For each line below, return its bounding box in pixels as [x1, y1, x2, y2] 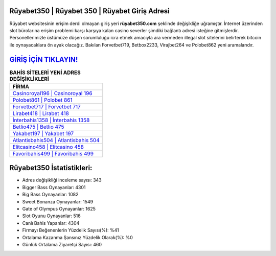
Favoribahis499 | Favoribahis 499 [12, 150, 94, 157]
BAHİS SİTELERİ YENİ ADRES [9, 69, 81, 76]
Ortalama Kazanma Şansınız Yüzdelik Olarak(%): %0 [22, 234, 133, 240]
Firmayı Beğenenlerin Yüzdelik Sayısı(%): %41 [22, 227, 120, 234]
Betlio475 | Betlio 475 [12, 123, 64, 130]
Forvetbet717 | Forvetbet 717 [12, 103, 81, 110]
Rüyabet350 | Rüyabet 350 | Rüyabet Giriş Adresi [9, 7, 170, 15]
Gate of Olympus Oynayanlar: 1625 [22, 206, 96, 212]
